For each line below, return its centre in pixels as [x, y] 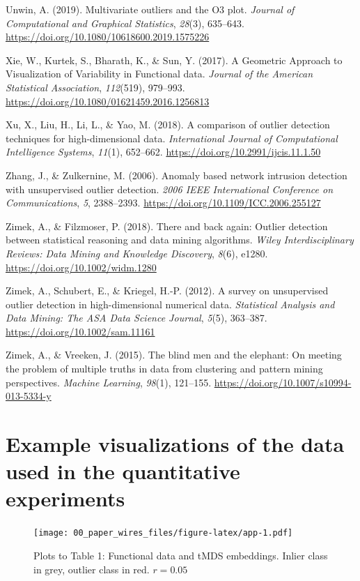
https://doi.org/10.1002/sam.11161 [80, 331]
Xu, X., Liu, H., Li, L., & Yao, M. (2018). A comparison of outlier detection [168, 124]
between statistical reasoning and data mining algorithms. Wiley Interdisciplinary [180, 240]
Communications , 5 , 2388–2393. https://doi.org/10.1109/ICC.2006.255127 [163, 203]
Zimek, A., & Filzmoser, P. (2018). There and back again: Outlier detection [167, 226]
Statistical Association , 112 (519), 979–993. [95, 87]
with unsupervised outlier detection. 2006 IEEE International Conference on [170, 189]
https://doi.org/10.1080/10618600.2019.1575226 [108, 37]
